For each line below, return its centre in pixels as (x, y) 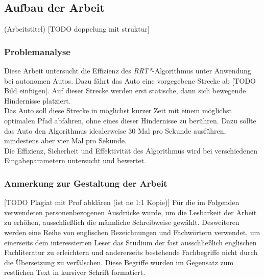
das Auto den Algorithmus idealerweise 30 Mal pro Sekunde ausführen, (115, 130)
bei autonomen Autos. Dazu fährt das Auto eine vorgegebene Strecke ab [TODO (130, 80)
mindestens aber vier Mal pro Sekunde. (65, 141)
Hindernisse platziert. (38, 100)
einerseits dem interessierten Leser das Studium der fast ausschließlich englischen (130, 242)
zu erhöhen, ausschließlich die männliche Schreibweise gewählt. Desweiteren (122, 222)
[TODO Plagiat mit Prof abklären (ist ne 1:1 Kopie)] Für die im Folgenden (122, 202)
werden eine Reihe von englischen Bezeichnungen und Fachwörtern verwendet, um (132, 232)
